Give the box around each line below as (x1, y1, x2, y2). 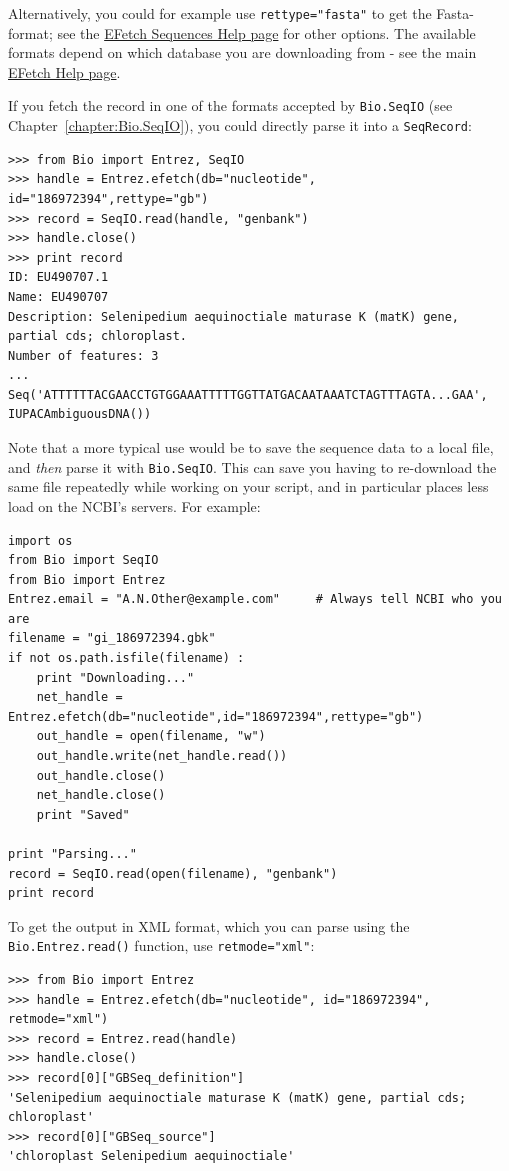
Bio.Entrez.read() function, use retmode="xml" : (8, 935, 315, 956)
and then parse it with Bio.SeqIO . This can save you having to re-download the (8, 456, 497, 477)
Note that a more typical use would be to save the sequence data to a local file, (8, 437, 494, 458)
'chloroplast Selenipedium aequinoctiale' (8, 1149, 295, 1164)
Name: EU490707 (8, 289, 109, 304)
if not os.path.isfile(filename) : (8, 651, 245, 666)
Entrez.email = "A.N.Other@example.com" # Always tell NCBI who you (8, 592, 502, 607)
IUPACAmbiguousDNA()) (8, 407, 152, 422)
